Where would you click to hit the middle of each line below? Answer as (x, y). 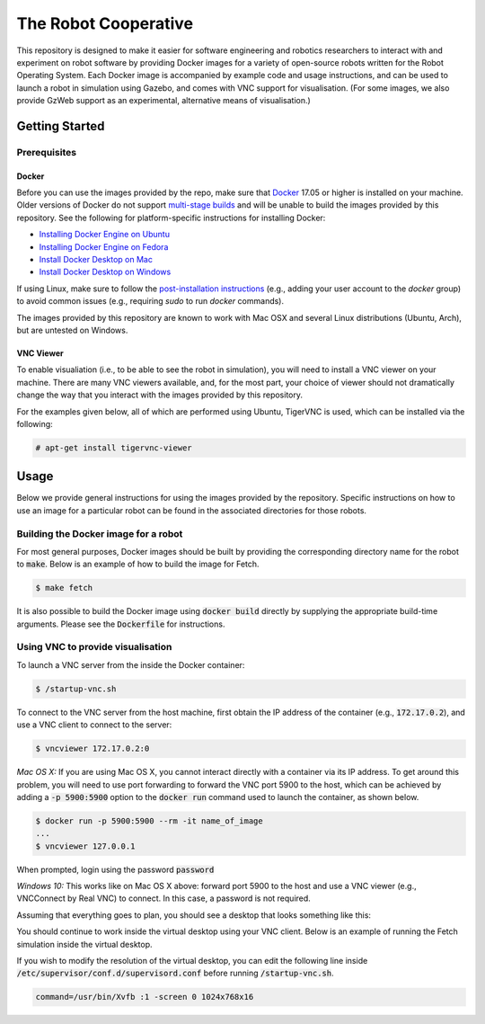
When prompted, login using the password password (115, 869)
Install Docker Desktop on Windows (105, 272)
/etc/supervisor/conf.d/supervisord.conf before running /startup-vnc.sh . (175, 973)
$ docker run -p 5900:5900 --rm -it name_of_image (150, 821)
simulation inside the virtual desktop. (84, 944)
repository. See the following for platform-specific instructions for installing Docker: (171, 218)
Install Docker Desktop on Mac (96, 260)
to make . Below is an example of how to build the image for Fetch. (138, 564)
